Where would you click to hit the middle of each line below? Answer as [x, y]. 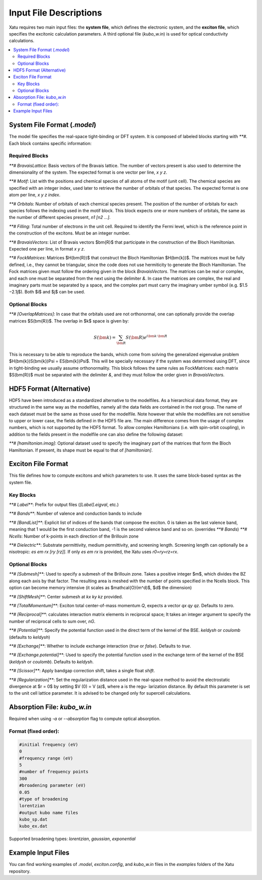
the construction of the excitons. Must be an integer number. [70, 233]
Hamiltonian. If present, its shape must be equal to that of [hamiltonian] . [81, 450]
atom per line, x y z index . [35, 195]
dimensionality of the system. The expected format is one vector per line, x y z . [88, 172]
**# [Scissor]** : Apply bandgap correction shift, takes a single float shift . [82, 671]
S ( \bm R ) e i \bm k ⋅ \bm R [146, 337]
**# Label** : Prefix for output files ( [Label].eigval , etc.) [64, 504]
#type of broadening [43, 799]
